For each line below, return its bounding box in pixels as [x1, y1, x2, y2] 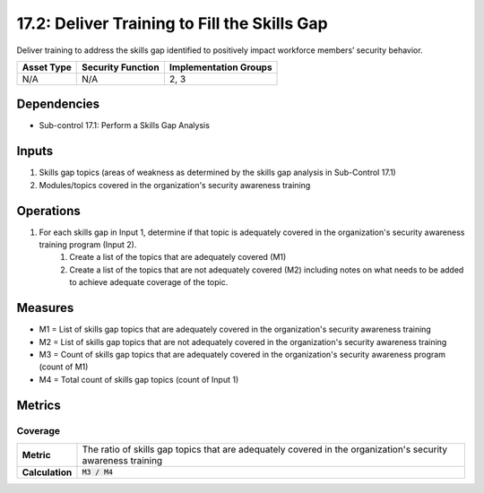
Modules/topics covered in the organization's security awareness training [39, 179, 311, 190]
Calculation [22, 466, 73, 479]
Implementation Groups [169, 61, 272, 74]
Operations [16, 203, 81, 219]
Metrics [16, 397, 62, 412]
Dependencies [16, 97, 100, 112]
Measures [16, 300, 74, 316]
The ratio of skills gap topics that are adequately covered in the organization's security [82, 443, 448, 455]
